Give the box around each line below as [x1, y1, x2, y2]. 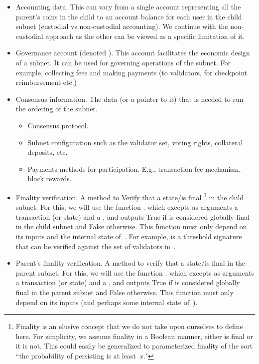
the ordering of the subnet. [15, 103, 98, 114]
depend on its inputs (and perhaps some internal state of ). [15, 297, 198, 307]
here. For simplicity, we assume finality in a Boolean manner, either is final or [15, 331, 253, 341]
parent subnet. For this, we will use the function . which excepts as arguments [15, 267, 255, 278]
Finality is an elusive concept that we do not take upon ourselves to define [15, 321, 243, 332]
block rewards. [27, 173, 72, 184]
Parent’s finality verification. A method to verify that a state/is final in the [15, 258, 246, 268]
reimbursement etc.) [15, 77, 77, 87]
